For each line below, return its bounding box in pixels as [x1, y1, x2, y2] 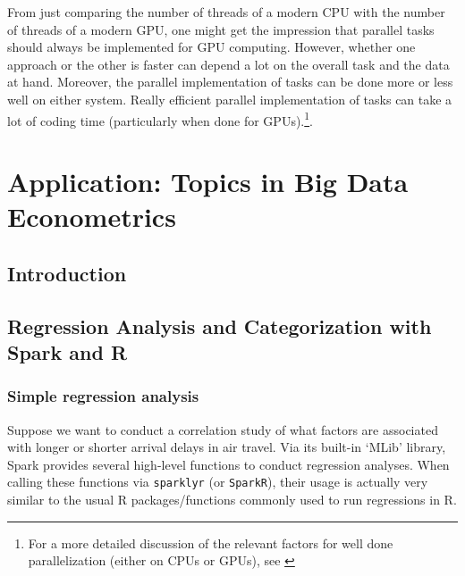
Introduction [7, 259, 127, 287]
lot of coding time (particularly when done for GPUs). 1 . [7, 108, 313, 129]
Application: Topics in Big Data [7, 163, 409, 199]
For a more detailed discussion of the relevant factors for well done [28, 533, 393, 552]
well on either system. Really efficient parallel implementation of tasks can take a [7, 89, 452, 108]
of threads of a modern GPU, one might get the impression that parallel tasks [7, 20, 435, 38]
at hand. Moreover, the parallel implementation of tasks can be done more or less [7, 72, 453, 91]
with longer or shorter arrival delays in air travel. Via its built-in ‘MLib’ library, [7, 438, 446, 456]
